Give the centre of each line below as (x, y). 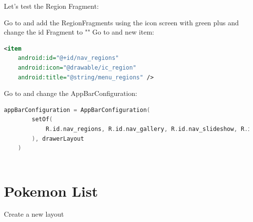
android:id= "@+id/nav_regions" (68, 58)
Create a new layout (34, 214)
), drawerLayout (58, 139)
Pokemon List (51, 191)
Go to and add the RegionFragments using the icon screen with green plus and (121, 22)
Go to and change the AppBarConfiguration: (71, 93)
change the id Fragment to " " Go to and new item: (79, 32)
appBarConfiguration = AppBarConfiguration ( (77, 110)
